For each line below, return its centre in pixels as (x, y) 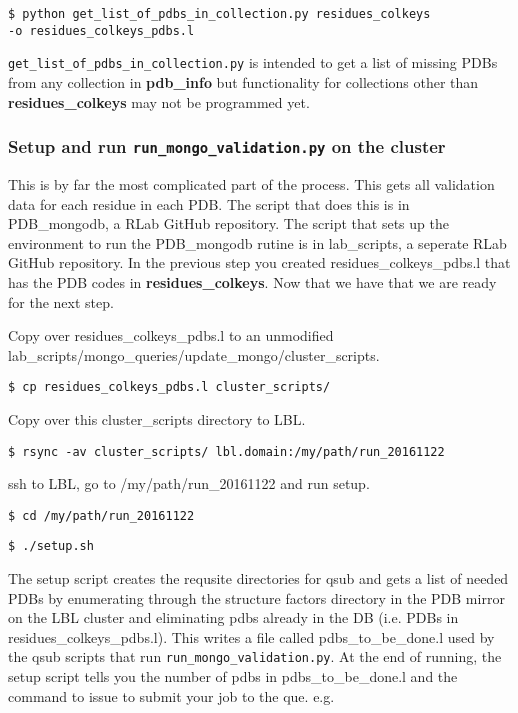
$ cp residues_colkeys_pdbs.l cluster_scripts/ (169, 387)
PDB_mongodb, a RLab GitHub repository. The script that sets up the (228, 223)
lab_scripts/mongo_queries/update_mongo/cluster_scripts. (194, 354)
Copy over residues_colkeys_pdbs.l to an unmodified (171, 335)
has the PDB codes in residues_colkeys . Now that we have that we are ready (252, 281)
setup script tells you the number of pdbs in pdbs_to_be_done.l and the (233, 676)
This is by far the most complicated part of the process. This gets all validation (251, 183)
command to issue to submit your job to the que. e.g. (171, 695)
